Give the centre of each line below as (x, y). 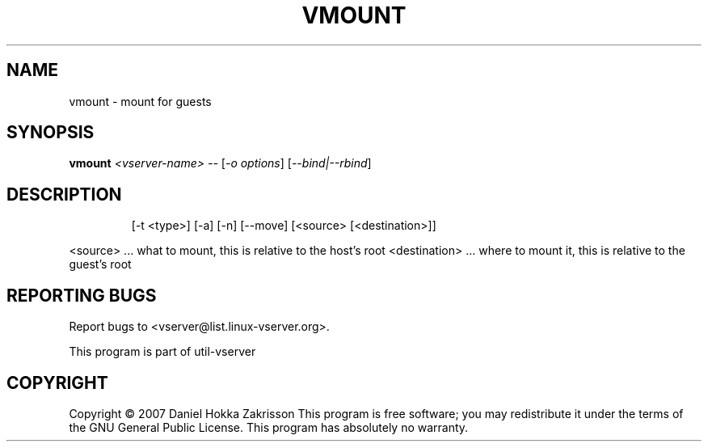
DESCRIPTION (64, 194)
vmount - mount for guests (140, 101)
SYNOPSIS (51, 133)
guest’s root (100, 264)
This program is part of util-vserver (162, 352)
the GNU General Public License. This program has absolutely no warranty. (269, 427)
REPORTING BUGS (82, 295)
